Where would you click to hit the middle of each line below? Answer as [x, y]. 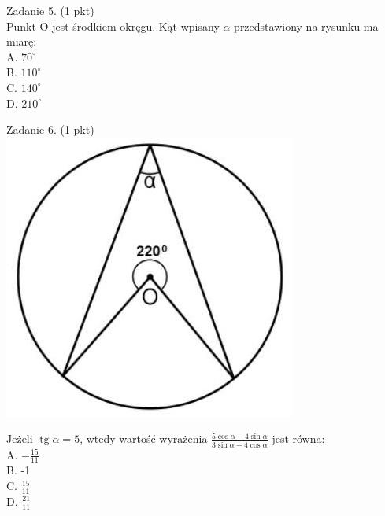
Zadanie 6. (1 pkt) [50, 129]
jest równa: [298, 439]
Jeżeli [20, 439]
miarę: [22, 41]
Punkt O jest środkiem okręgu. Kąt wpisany [113, 26]
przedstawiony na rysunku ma [306, 26]
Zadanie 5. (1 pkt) [50, 10]
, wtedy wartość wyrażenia [144, 439]
